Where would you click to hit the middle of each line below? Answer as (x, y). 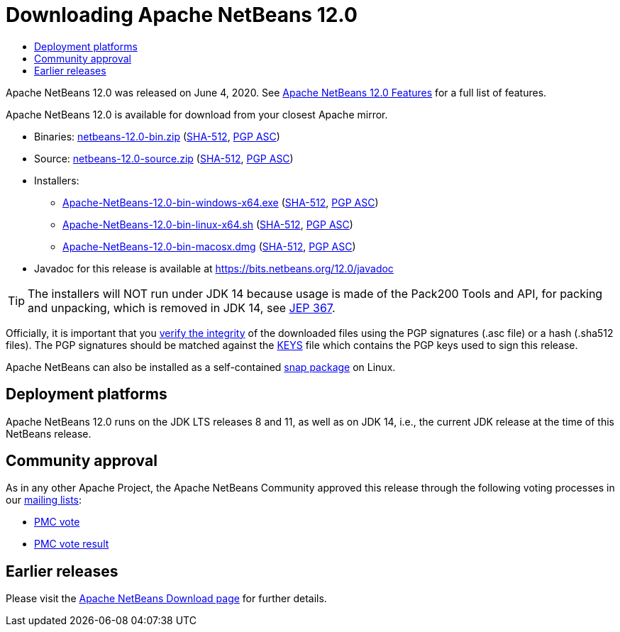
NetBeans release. (49, 433)
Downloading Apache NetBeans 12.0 (182, 15)
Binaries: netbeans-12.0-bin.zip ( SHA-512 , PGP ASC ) (157, 136)
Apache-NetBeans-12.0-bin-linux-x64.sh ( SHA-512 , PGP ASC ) (208, 224)
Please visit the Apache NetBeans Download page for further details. (166, 599)
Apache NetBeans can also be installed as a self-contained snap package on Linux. (201, 367)
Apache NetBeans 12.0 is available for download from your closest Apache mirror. (197, 114)
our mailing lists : (44, 500)
